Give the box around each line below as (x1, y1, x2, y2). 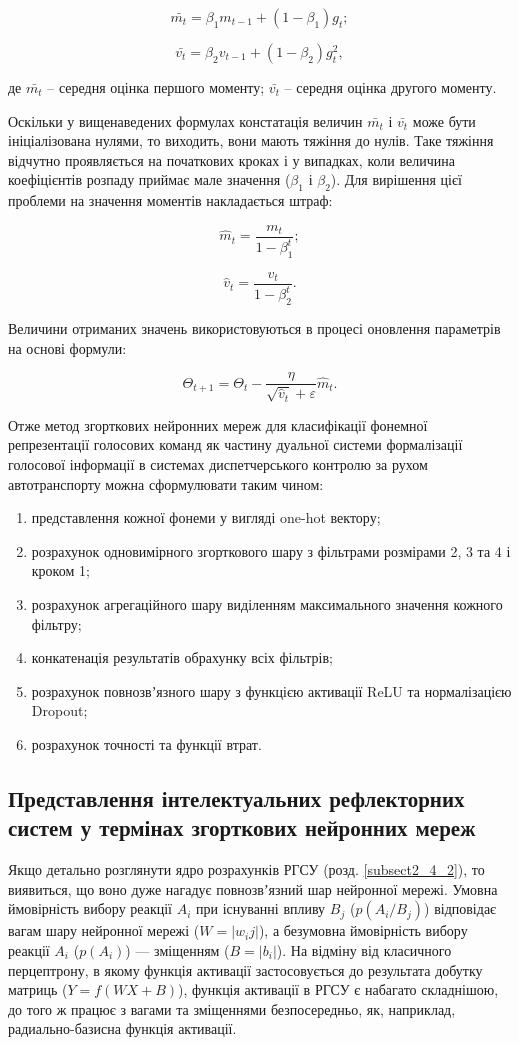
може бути (412, 110, 476, 131)
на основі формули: (8, 337, 127, 358)
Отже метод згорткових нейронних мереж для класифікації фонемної (8, 414, 428, 435)
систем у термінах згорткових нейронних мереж (8, 812, 476, 843)
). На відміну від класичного (276, 939, 452, 960)
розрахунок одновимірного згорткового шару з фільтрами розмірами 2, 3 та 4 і (31, 540, 511, 561)
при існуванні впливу (195, 898, 326, 919)
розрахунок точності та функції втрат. (31, 733, 262, 754)
